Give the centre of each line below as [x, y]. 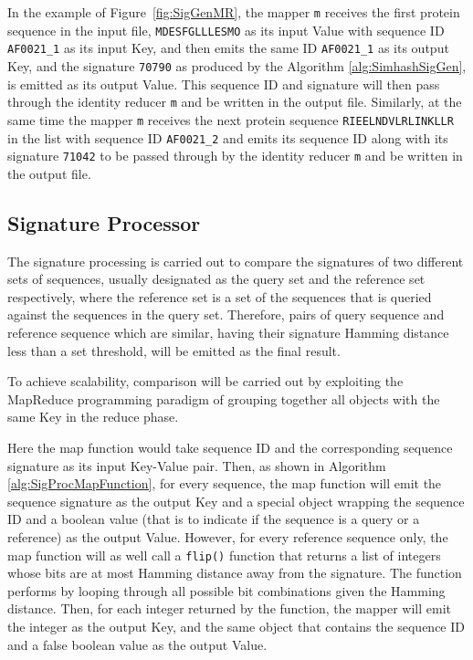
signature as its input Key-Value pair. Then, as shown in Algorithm [197, 465]
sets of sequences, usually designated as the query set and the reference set [216, 279]
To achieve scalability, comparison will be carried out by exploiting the [205, 381]
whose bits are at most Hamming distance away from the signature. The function [235, 573]
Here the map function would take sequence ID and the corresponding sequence [230, 447]
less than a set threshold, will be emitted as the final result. [174, 350]
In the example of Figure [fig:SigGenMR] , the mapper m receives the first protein [234, 12]
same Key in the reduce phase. [93, 417]
